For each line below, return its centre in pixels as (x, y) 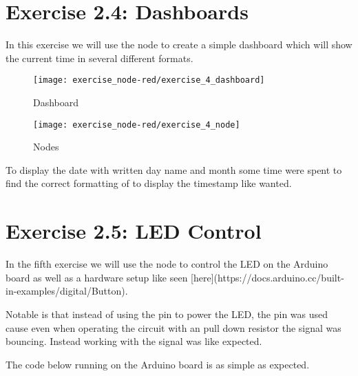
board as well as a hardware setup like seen (97, 277)
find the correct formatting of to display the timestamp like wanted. (149, 183)
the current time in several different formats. (99, 58)
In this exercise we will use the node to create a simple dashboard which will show (179, 44)
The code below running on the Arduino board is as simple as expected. (158, 364)
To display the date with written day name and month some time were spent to (174, 169)
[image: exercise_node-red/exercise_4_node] (137, 125)
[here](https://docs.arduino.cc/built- (267, 277)
